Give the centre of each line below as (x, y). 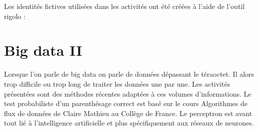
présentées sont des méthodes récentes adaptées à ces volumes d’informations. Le (128, 93)
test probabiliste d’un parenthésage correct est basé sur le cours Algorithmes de (126, 103)
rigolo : (15, 16)
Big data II (43, 50)
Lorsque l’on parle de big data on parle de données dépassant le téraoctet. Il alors (129, 74)
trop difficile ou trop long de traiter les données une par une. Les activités (117, 83)
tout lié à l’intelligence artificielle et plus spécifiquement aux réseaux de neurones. (129, 123)
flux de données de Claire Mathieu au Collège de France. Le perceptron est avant (128, 113)
